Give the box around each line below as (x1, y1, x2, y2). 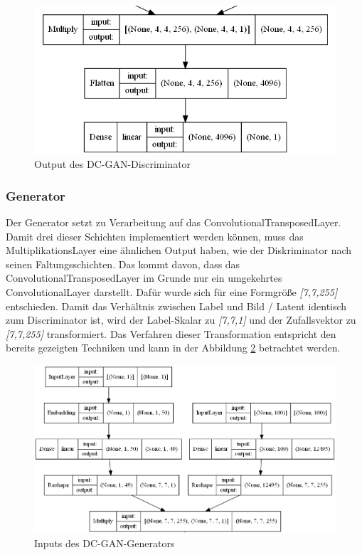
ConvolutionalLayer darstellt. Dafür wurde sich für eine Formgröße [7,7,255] (6, 284, 338, 299)
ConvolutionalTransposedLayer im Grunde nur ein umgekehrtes (6, 270, 282, 285)
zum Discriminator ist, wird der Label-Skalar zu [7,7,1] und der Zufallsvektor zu (6, 312, 356, 327)
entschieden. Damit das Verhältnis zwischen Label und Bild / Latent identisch (6, 298, 347, 313)
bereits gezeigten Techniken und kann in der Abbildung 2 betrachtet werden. (6, 340, 341, 355)
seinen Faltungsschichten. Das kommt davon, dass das (6, 256, 240, 271)
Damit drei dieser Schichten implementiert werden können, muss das (6, 228, 304, 243)
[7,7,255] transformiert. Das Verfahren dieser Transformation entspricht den (6, 326, 336, 341)
